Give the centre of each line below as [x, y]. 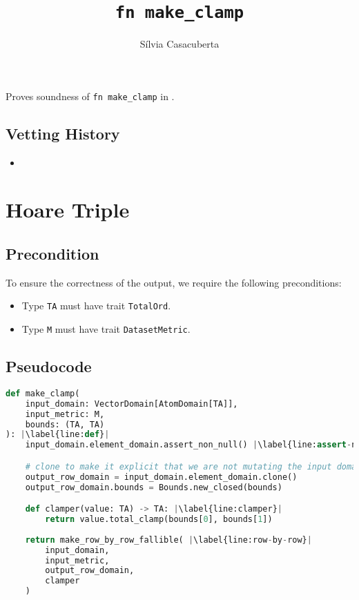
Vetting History [63, 133]
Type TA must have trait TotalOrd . [96, 306]
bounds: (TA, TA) [65, 424]
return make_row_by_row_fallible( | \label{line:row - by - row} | [168, 540]
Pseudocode [49, 366]
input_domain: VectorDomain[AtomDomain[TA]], [132, 404]
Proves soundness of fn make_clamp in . [90, 96]
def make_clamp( [43, 393]
